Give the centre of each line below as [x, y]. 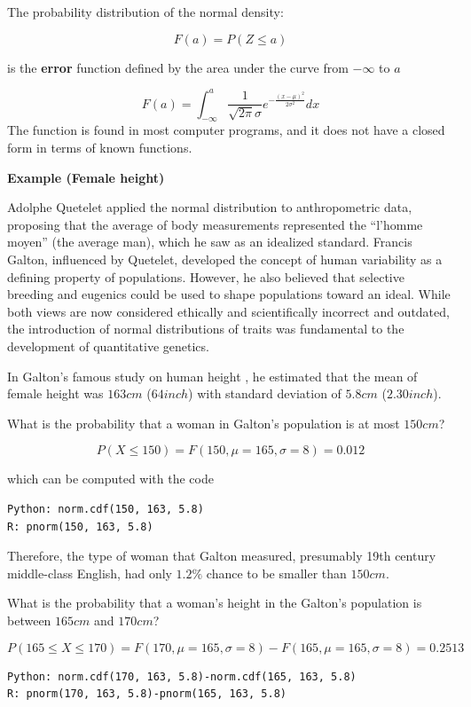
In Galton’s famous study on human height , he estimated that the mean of [212, 376]
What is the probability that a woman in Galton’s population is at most [204, 423]
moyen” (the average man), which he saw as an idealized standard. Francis [210, 242]
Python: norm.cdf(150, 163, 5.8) [106, 509]
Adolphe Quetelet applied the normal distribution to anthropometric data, [210, 207]
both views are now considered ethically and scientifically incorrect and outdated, [228, 311]
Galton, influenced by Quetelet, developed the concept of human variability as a [225, 259]
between [29, 620]
